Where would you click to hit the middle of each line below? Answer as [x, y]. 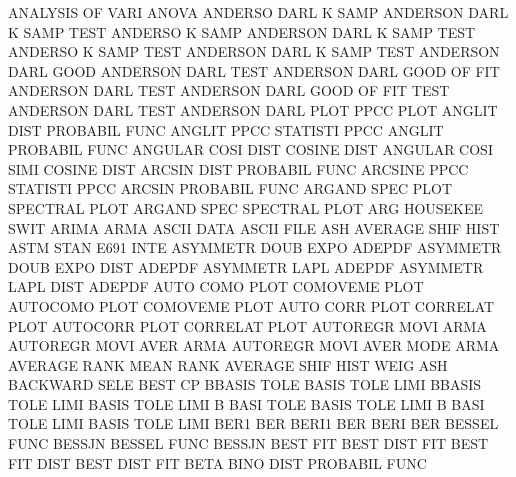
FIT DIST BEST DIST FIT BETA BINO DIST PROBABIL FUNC [217, 462]
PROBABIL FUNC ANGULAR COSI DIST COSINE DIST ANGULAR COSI [250, 149]
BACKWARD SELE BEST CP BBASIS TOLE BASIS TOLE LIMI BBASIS [245, 384]
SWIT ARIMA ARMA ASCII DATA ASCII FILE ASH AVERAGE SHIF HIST [254, 227]
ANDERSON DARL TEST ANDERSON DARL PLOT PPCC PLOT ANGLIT [253, 109]
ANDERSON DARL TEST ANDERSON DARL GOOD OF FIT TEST [229, 90]
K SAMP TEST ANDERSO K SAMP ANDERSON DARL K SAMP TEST [242, 31]
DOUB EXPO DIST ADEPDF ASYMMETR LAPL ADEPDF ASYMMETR [246, 266]
